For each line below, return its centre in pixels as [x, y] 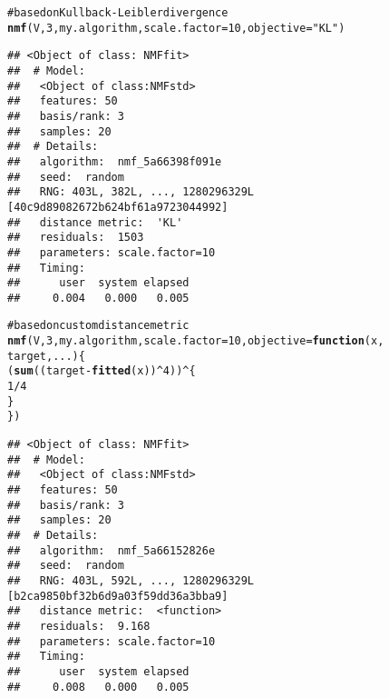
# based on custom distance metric [98, 326]
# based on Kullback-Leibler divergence [118, 13]
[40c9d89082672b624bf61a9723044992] [118, 207]
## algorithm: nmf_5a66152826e [112, 550]
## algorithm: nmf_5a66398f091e [115, 161]
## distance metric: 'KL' [95, 222]
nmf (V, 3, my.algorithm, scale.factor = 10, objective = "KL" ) [176, 28]
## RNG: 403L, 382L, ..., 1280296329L [131, 192]
